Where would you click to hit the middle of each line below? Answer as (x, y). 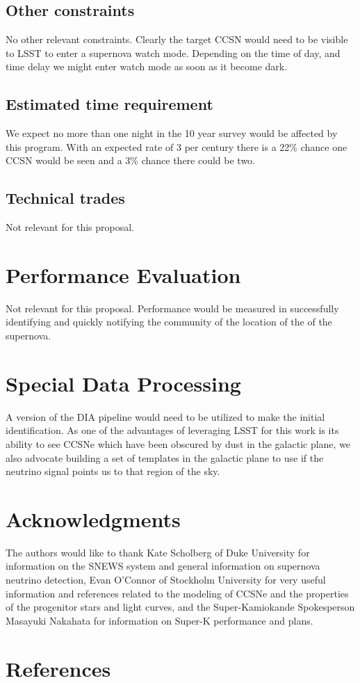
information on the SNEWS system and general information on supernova (163, 566)
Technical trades (65, 198)
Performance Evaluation (123, 274)
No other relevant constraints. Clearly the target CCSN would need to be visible (177, 39)
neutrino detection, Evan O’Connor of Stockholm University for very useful (166, 580)
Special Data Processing (123, 383)
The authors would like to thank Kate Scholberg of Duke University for (158, 552)
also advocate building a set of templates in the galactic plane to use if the (165, 457)
